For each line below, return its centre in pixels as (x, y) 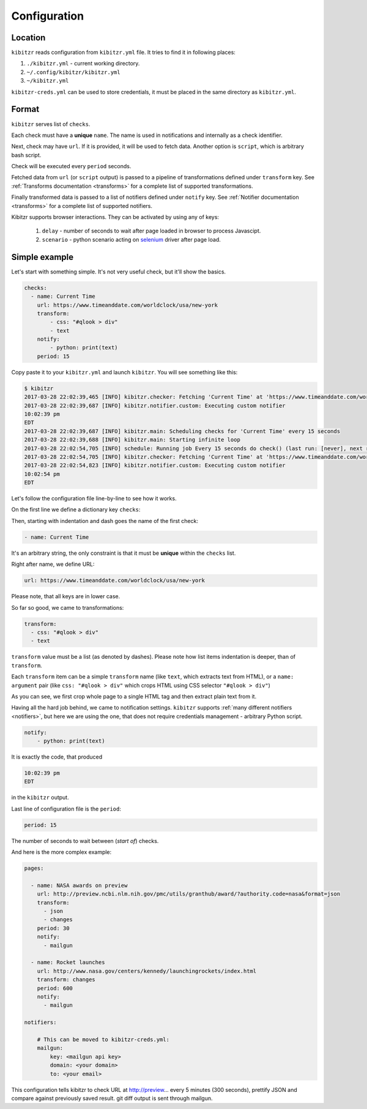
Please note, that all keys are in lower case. (66, 596)
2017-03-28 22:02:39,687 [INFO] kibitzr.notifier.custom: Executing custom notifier (155, 406)
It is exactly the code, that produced (57, 757)
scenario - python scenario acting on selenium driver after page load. (132, 239)
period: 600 (55, 988)
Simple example (43, 257)
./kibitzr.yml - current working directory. (83, 64)
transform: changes (66, 980)
